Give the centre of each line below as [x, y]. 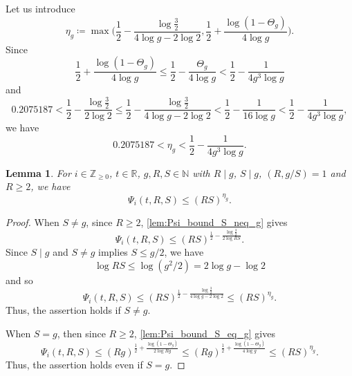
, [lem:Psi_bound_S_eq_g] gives [204, 333]
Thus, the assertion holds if [63, 310]
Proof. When [33, 222]
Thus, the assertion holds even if [74, 364]
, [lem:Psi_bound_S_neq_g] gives [214, 222]
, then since [81, 333]
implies [113, 252]
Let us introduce [40, 8]
